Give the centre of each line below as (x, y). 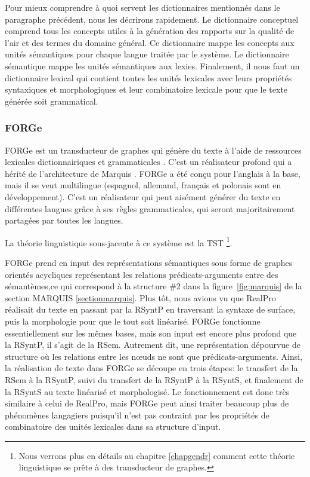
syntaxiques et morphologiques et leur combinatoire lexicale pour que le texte (146, 89)
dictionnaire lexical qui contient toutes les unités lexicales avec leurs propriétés (148, 77)
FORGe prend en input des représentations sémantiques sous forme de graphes (149, 262)
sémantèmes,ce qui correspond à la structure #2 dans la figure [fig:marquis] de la (154, 286)
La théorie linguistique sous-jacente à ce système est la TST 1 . (119, 241)
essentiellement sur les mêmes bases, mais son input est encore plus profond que (151, 333)
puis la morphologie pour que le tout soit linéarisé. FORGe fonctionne (133, 321)
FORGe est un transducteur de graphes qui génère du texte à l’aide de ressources (153, 150)
